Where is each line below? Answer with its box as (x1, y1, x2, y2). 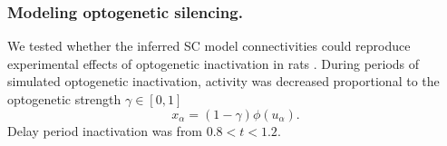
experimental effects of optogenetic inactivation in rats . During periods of (7, 54, 420, 73)
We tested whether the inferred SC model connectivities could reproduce (7, 36, 411, 55)
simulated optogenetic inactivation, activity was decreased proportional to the (7, 72, 440, 91)
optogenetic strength (7, 90, 121, 108)
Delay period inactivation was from (7, 121, 203, 140)
